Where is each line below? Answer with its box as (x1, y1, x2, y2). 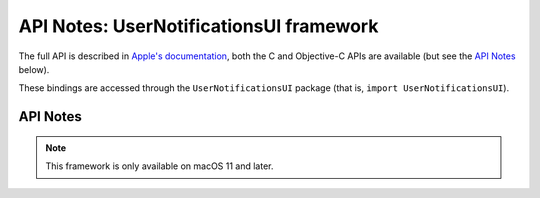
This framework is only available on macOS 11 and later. (45, 160, 274, 172)
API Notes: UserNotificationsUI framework (18, 15, 379, 37)
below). (18, 63, 50, 75)
